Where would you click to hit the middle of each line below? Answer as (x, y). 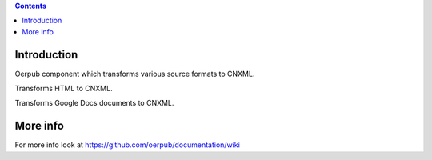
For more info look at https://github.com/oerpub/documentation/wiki (127, 145)
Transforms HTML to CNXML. (64, 89)
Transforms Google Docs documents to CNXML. (94, 103)
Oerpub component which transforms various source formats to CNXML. (135, 74)
